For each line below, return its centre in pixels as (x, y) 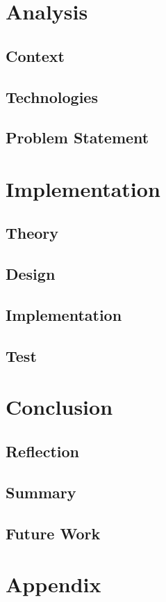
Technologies (52, 96)
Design (31, 274)
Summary (41, 492)
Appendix (53, 584)
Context (35, 55)
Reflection (42, 451)
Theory (32, 233)
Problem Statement (77, 137)
